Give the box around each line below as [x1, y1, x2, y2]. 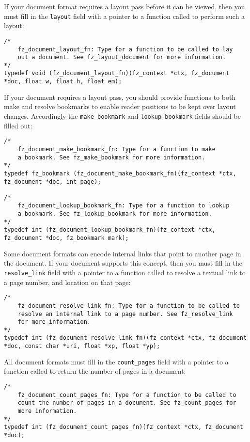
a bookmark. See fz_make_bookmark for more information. [17, 154, 205, 161]
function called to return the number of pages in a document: [4, 366, 186, 376]
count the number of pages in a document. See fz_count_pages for [17, 399, 236, 407]
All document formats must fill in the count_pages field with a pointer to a [4, 356, 229, 366]
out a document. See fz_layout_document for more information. [17, 54, 226, 61]
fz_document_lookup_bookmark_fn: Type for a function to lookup [17, 202, 230, 209]
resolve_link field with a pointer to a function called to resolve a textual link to [4, 267, 246, 277]
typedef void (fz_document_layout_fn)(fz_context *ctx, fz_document [4, 70, 230, 77]
